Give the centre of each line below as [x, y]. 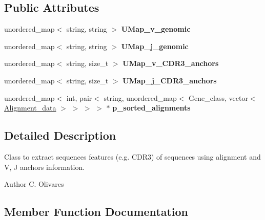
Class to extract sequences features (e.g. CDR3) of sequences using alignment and [132, 156]
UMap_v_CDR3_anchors [171, 63]
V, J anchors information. [45, 167]
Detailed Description [60, 135]
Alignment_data [30, 108]
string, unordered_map [140, 97]
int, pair [79, 97]
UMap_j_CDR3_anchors [170, 80]
